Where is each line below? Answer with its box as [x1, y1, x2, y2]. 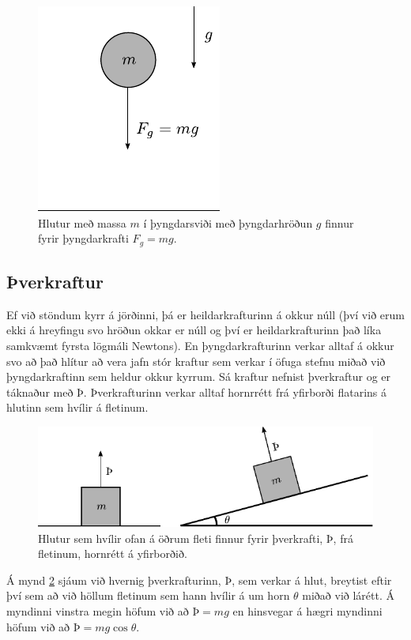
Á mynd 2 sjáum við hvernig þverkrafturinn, [6, 571, 221, 588]
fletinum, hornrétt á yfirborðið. [38, 545, 187, 562]
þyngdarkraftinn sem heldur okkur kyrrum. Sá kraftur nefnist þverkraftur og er [6, 368, 391, 385]
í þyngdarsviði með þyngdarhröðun [143, 214, 313, 231]
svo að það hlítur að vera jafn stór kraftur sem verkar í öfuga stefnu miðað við [6, 352, 386, 369]
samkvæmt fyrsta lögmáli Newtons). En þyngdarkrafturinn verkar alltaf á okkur [6, 337, 394, 354]
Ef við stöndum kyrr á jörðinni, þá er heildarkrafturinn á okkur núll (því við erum [6, 306, 405, 322]
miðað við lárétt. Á [302, 587, 395, 604]
